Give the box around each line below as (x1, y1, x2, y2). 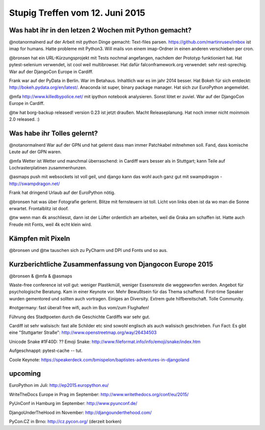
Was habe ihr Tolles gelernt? (9, 129, 98, 137)
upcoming (9, 370, 41, 378)
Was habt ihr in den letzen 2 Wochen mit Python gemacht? (9, 26, 192, 34)
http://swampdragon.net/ (9, 181, 60, 187)
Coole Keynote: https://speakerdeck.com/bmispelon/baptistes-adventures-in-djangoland (9, 356, 189, 363)
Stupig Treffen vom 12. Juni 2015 (9, 7, 146, 18)
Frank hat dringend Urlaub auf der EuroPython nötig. (9, 189, 115, 196)
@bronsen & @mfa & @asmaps (9, 273, 72, 279)
